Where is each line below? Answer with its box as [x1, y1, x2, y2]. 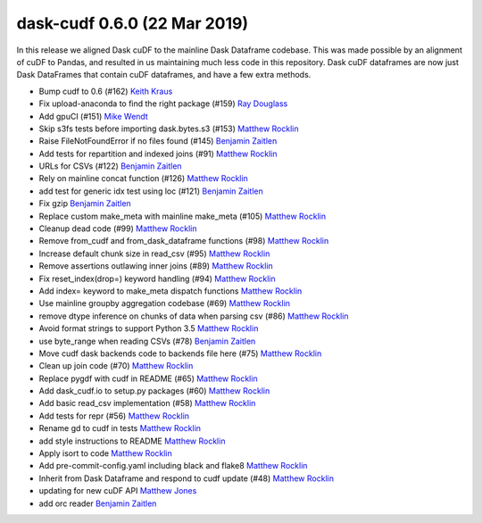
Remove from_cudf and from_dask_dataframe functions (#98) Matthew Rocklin [38, 236, 329, 246]
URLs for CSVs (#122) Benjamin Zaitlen [38, 161, 182, 171]
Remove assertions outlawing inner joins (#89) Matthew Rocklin [38, 261, 274, 271]
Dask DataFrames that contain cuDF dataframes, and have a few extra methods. [16, 70, 312, 80]
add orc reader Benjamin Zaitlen [38, 498, 157, 509]
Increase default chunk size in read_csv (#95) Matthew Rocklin [38, 248, 270, 259]
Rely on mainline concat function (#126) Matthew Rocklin [38, 173, 249, 184]
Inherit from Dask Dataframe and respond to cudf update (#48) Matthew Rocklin [38, 473, 335, 484]
